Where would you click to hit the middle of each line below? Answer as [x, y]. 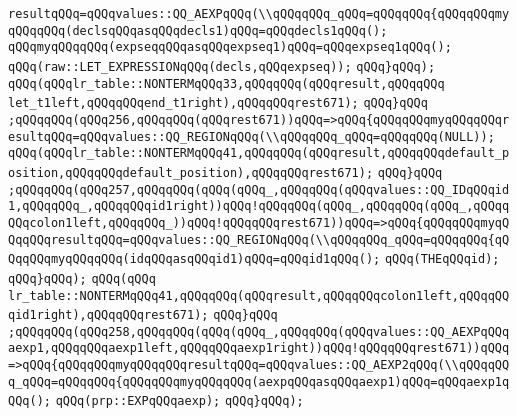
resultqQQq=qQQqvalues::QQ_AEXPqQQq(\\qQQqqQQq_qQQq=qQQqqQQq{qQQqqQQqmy [259, 14]
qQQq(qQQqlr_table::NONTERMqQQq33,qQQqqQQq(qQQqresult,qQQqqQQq [226, 83]
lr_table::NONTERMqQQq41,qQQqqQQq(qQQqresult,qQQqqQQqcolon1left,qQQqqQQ [259, 295]
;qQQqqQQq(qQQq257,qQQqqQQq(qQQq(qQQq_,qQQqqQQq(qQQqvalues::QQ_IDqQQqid [259, 189]
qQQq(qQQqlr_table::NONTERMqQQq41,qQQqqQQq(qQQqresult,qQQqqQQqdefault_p [259, 153]
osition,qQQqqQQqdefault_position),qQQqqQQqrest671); [191, 172]
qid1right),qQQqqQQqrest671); [108, 315]
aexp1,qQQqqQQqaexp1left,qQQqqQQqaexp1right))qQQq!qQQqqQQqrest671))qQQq [259, 348]
